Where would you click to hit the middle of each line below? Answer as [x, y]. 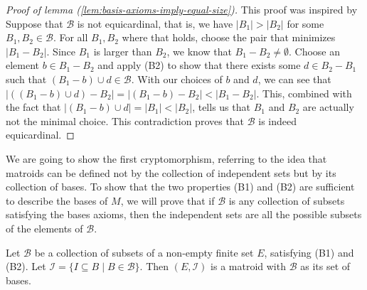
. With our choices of [177, 79]
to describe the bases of [57, 200]
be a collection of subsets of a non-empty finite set [144, 252]
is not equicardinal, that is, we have [155, 23]
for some [305, 23]
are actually [328, 107]
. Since [61, 51]
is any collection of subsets [287, 200]
